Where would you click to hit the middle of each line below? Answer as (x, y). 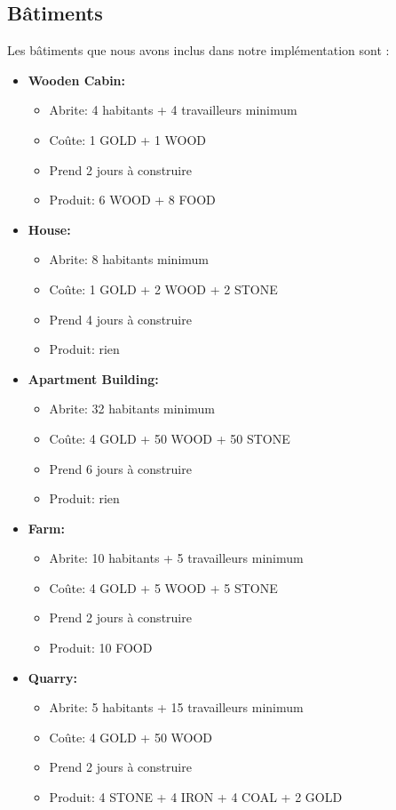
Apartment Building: (93, 378)
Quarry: (52, 677)
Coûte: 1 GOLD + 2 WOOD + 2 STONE (163, 289)
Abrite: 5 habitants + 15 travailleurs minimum (176, 707)
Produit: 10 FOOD (101, 648)
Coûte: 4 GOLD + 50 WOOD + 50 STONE (170, 438)
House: (49, 229)
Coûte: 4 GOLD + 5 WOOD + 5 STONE (163, 587)
